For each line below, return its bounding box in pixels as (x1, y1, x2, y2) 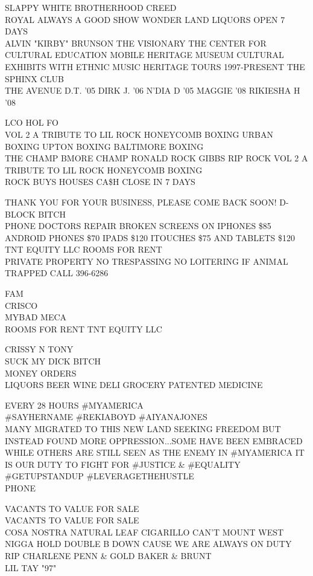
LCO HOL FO (5, 116, 58, 129)
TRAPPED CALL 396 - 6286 (5, 267, 109, 279)
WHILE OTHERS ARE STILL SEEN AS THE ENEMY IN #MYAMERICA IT (5, 446, 305, 459)
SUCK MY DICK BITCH (5, 355, 101, 367)
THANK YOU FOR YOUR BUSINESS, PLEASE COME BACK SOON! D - (5, 195, 289, 208)
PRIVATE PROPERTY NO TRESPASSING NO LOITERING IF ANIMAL (5, 254, 288, 267)
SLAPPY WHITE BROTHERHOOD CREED (5, 1, 177, 13)
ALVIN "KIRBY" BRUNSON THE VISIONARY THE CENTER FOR (5, 36, 267, 49)
